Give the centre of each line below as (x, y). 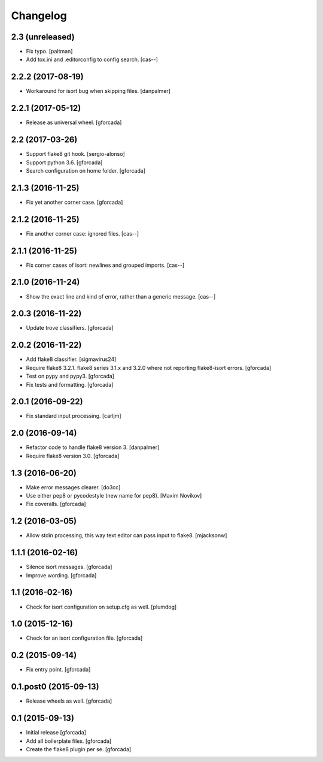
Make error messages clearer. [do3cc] (73, 487)
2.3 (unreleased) (43, 37)
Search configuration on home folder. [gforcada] (86, 170)
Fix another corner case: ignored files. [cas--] (83, 233)
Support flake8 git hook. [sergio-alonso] (75, 154)
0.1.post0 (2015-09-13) (55, 687)
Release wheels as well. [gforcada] (69, 701)
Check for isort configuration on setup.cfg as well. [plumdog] (101, 607)
